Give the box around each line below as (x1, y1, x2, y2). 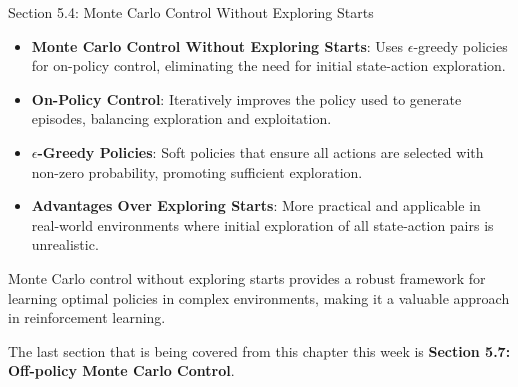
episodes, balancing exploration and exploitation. (31, 108, 332, 129)
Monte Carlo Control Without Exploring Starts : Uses (31, 35, 404, 56)
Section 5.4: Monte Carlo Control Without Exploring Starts (8, 2, 374, 22)
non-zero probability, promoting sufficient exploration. (31, 161, 363, 182)
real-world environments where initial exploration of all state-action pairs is (31, 214, 494, 235)
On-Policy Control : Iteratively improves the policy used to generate (31, 88, 462, 109)
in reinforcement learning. (8, 307, 166, 328)
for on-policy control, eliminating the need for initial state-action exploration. (31, 55, 506, 76)
